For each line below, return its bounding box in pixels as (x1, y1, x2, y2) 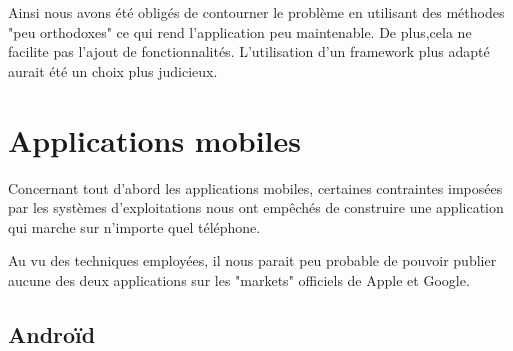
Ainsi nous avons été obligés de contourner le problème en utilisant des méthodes (8, 2, 505, 22)
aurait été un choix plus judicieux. (8, 60, 218, 81)
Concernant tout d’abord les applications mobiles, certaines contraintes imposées (8, 177, 503, 198)
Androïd (8, 318, 96, 349)
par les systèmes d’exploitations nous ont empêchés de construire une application (8, 197, 504, 218)
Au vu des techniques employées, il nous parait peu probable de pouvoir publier (8, 250, 497, 271)
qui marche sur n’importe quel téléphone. (8, 216, 261, 237)
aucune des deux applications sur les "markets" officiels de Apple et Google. (8, 269, 470, 290)
